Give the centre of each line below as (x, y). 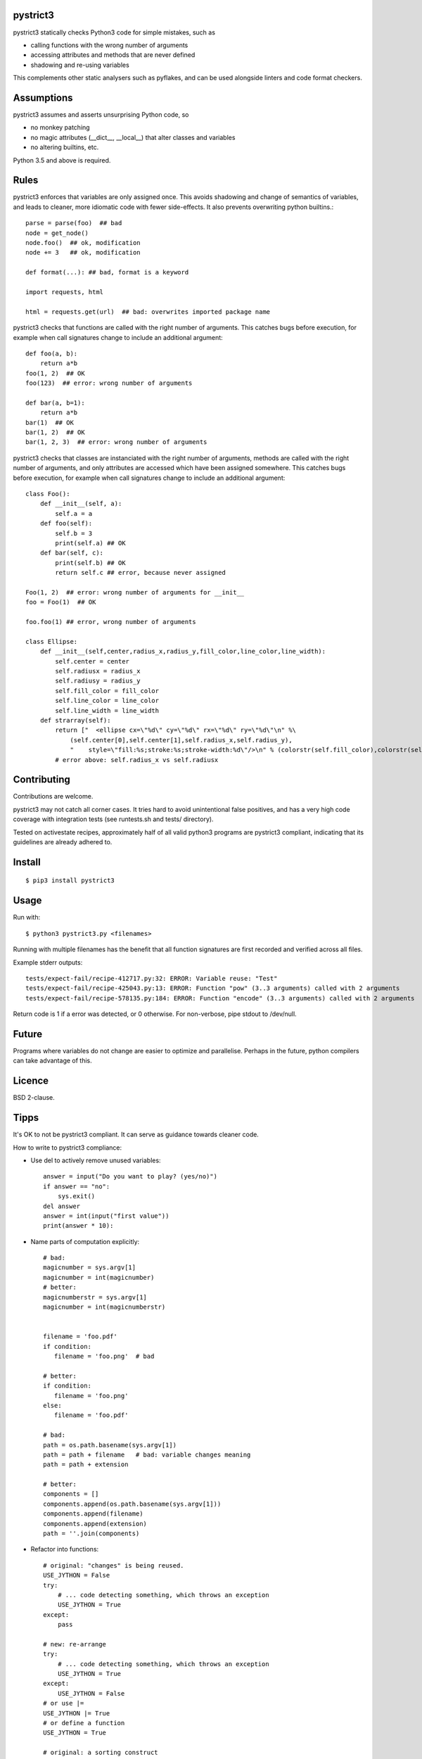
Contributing (41, 780)
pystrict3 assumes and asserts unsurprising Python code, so (101, 114)
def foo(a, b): (52, 353)
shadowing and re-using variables (80, 65)
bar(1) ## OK (50, 423)
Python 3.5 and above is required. (62, 160)
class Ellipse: (52, 641)
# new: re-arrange (75, 1644)
